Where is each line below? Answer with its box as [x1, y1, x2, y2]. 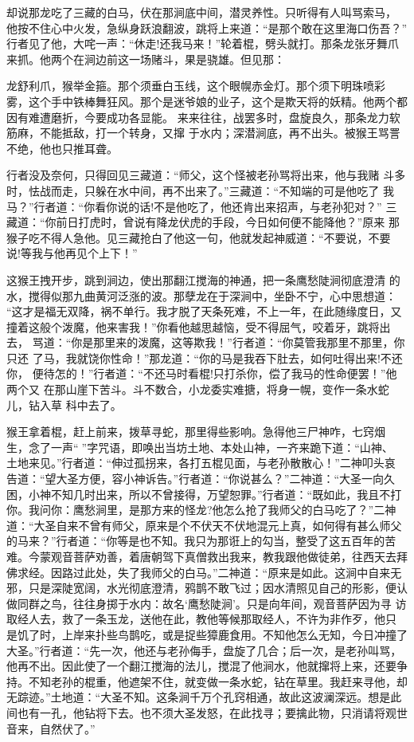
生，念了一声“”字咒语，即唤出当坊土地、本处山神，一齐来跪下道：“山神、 [6, 438, 393, 455]
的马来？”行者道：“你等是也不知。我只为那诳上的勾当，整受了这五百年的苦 [6, 532, 396, 549]
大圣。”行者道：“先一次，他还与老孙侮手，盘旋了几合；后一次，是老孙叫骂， [6, 642, 402, 658]
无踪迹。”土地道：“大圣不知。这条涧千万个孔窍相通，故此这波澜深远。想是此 [6, 689, 402, 705]
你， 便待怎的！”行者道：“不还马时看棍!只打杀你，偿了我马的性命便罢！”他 [6, 365, 397, 382]
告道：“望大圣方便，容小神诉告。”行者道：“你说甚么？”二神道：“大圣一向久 [6, 470, 396, 487]
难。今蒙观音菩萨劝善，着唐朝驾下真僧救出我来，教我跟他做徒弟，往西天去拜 [6, 548, 408, 564]
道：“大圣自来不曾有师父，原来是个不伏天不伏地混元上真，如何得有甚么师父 [6, 516, 402, 533]
